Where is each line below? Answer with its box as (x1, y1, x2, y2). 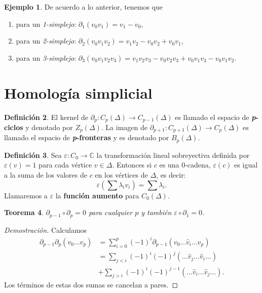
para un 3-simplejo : (16, 52, 77, 63)
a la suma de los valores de (4, 170, 87, 180)
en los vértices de (95, 170, 148, 180)
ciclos (4, 121, 23, 132)
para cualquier (88, 207, 133, 218)
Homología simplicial (4, 82, 153, 103)
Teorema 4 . (4, 207, 44, 218)
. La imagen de (101, 121, 147, 132)
